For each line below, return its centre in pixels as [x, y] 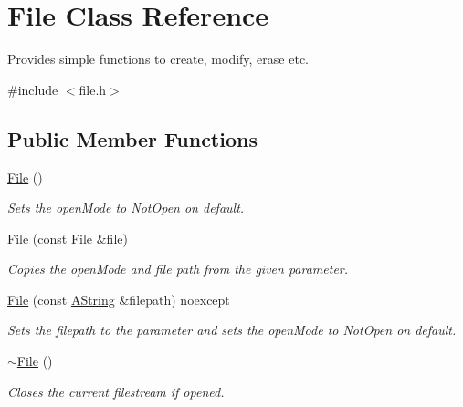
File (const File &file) [68, 238]
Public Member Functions [132, 138]
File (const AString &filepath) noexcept [119, 299]
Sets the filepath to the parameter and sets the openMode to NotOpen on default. [232, 330]
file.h [93, 89]
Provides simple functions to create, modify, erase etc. [158, 59]
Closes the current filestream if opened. [116, 391]
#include [33, 89]
